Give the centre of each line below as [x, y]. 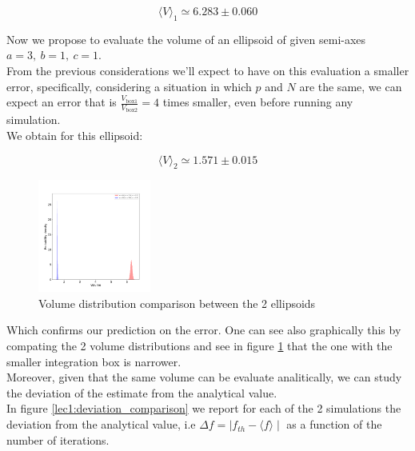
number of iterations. [58, 439]
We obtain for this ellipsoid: [75, 135]
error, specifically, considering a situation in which [129, 86]
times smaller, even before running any [258, 102]
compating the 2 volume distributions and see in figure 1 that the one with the [200, 346]
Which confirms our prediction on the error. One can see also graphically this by [204, 330]
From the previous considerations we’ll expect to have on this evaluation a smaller [208, 70]
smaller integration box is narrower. [94, 361]
